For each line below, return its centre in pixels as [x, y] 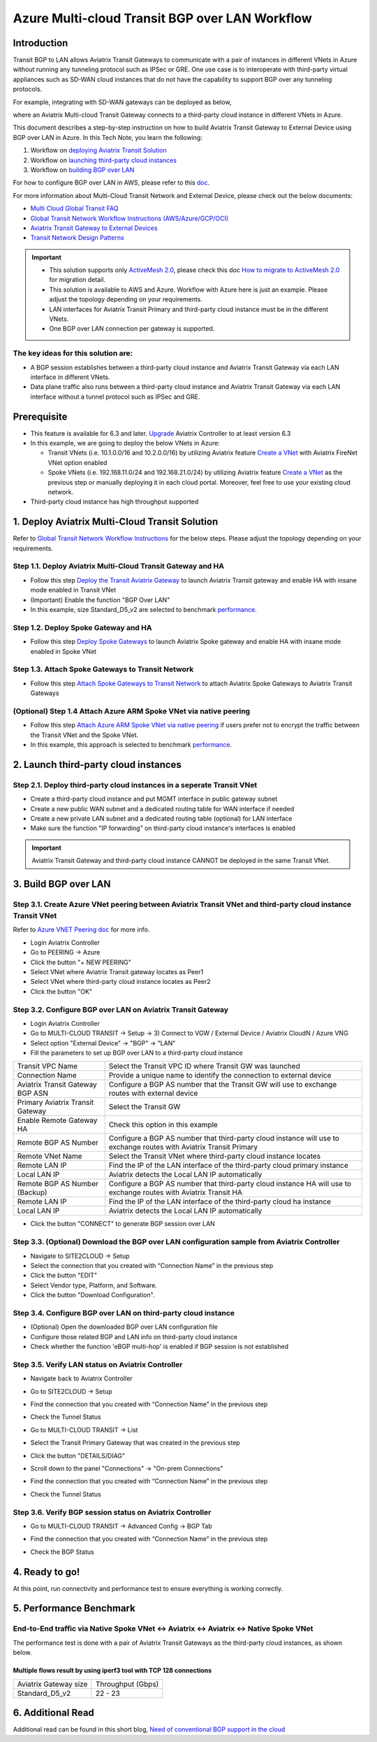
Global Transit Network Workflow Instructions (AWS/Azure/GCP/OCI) [130, 218]
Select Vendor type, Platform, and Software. [94, 1285]
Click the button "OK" [61, 991]
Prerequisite [40, 416]
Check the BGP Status [62, 1552]
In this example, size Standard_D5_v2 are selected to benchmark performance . [144, 609]
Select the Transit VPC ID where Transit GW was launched [204, 1066]
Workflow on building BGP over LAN [82, 170]
